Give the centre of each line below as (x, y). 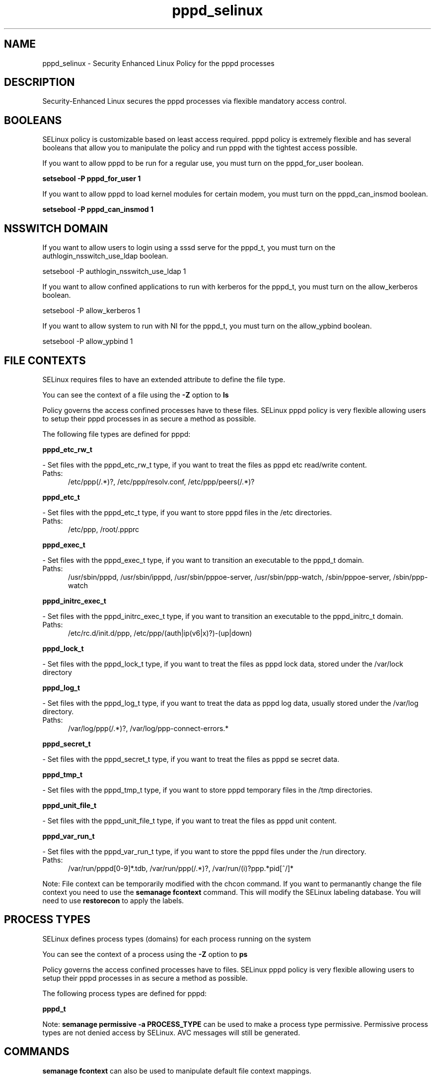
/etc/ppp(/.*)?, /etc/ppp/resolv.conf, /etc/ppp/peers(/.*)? (161, 481)
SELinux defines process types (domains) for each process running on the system (177, 939)
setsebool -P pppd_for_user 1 (92, 179)
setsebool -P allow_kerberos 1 (91, 311)
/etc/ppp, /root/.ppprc (104, 529)
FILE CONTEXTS (45, 360)
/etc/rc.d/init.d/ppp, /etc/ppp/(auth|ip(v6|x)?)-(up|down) (160, 633)
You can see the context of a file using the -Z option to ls (136, 395)
